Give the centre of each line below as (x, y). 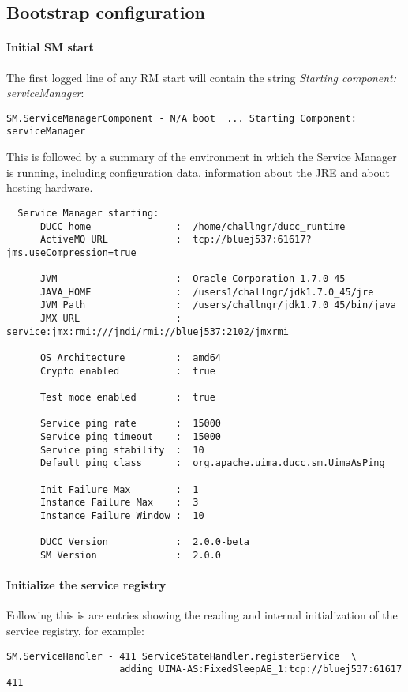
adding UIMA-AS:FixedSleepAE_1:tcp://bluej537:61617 (261, 669)
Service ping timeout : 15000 (131, 437)
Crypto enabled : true (127, 371)
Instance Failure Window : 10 (122, 515)
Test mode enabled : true (127, 398)
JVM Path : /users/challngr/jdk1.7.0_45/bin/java (218, 305)
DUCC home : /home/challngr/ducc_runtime (193, 226)
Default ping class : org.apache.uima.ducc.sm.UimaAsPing (212, 463)
